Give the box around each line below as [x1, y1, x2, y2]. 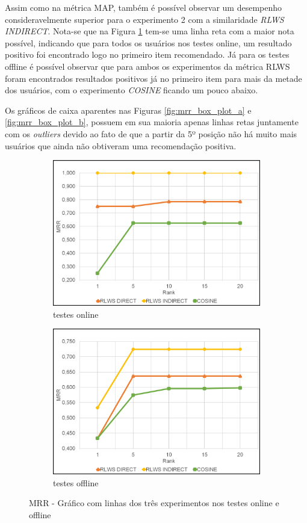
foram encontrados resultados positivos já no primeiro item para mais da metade [5, 72, 302, 84]
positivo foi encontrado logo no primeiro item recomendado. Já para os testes [5, 48, 290, 61]
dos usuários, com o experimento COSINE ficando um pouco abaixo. [5, 84, 258, 96]
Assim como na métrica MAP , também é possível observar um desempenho [5, 1, 282, 13]
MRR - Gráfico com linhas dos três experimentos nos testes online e [29, 497, 279, 509]
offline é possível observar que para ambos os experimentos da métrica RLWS [5, 60, 290, 72]
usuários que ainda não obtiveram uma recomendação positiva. [5, 139, 237, 152]
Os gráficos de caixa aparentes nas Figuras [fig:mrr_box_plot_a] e [5, 104, 252, 116]
